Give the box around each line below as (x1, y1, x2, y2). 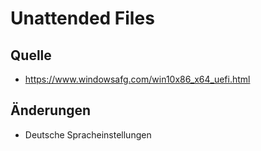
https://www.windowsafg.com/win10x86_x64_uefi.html (24, 73, 251, 85)
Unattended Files (10, 7, 155, 30)
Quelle (10, 47, 52, 64)
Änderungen (10, 102, 92, 119)
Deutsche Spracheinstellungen (24, 128, 152, 141)
